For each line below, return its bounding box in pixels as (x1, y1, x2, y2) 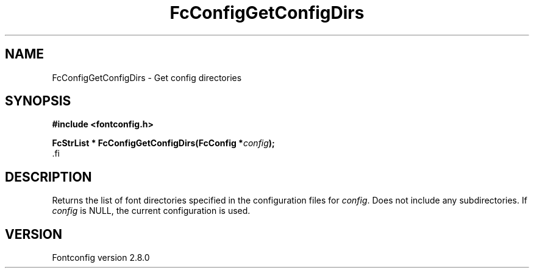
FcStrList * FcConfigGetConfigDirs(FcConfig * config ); (52, 138, 275, 149)
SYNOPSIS (5, 93, 71, 109)
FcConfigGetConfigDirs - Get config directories (52, 72, 242, 83)
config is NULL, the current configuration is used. (52, 205, 251, 216)
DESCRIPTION (5, 169, 92, 185)
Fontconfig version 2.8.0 (52, 252, 150, 263)
